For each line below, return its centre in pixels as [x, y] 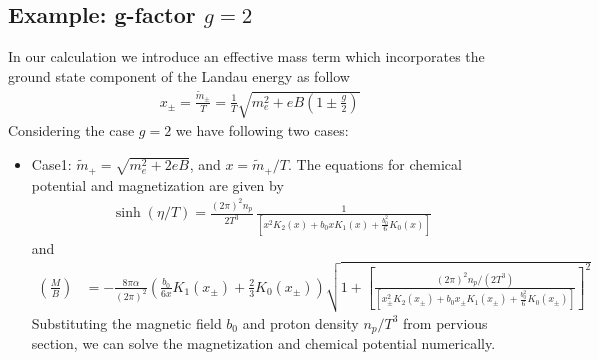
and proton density [300, 322]
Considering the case [71, 130]
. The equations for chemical [374, 164]
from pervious [445, 322]
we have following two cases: [262, 130]
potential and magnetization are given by [157, 184]
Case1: [51, 164]
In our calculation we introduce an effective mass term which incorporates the [246, 56]
